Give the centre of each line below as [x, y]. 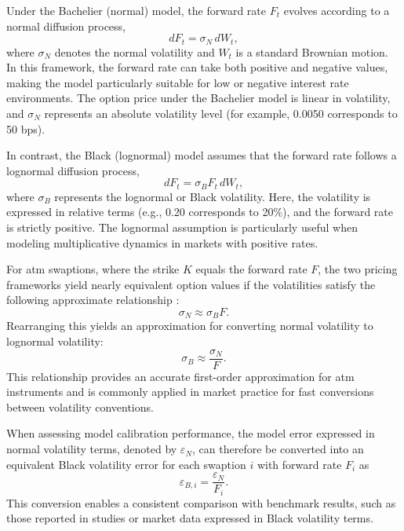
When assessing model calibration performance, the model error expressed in [191, 433]
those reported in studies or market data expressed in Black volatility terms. [190, 518]
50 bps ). [26, 128]
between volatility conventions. [80, 406]
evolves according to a [337, 10]
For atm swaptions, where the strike [93, 269]
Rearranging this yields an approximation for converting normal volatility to [190, 326]
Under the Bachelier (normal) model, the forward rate [136, 10]
